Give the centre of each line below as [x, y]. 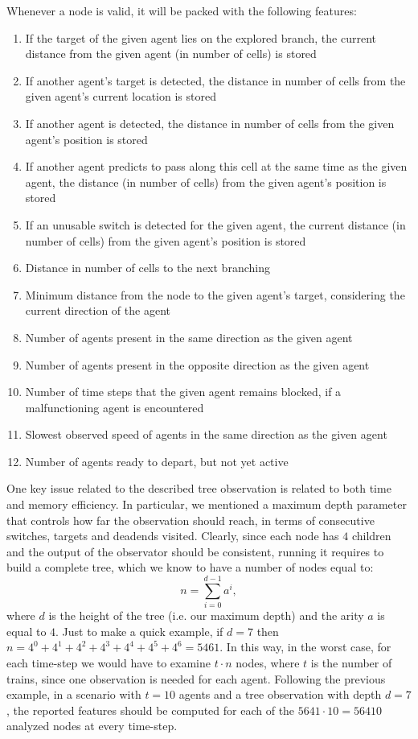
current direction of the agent [98, 310]
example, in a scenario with [74, 694]
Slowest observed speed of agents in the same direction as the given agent [206, 434]
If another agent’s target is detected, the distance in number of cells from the [215, 80]
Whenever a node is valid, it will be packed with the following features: [182, 10]
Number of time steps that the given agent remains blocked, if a [183, 392]
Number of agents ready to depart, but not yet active [157, 461]
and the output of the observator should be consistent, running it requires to [195, 551]
